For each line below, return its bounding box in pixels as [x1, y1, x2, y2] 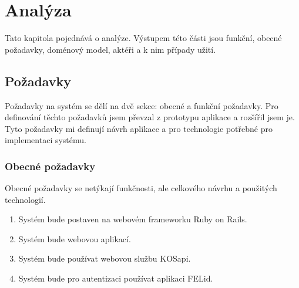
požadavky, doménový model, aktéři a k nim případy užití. [5, 43, 216, 55]
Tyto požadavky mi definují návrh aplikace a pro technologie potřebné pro [5, 122, 273, 134]
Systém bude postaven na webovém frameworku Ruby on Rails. [18, 213, 247, 225]
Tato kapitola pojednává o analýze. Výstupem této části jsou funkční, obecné [5, 32, 282, 44]
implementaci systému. [5, 134, 86, 146]
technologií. [5, 193, 46, 205]
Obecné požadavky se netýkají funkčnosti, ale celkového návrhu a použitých [5, 182, 277, 194]
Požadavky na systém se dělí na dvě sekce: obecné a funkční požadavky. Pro [5, 99, 278, 111]
